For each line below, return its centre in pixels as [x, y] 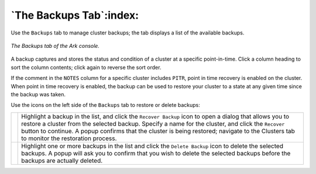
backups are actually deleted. [62, 161]
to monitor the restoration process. [69, 138]
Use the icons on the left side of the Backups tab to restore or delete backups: [105, 105]
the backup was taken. [38, 94]
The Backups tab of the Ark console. [55, 46]
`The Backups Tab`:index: [75, 15]
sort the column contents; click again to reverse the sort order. [86, 67]
